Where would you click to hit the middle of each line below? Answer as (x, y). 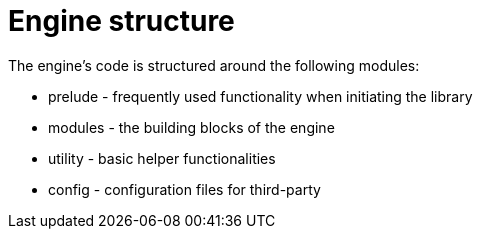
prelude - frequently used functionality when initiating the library (260, 96)
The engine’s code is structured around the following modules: (214, 65)
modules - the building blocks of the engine (191, 127)
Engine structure (121, 21)
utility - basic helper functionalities (162, 158)
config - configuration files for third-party (184, 189)
